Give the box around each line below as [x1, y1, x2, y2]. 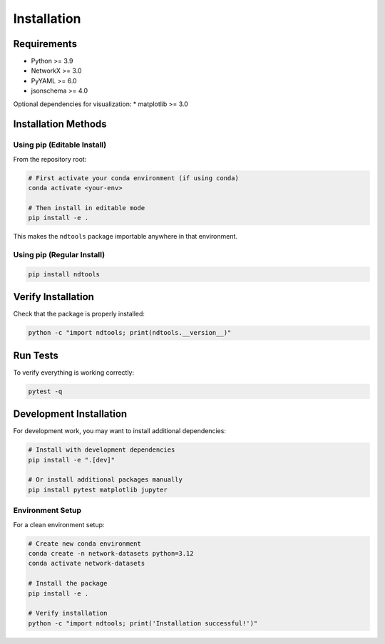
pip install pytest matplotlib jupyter [28, 485, 168, 494]
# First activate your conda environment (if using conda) [28, 174, 239, 182]
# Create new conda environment [28, 539, 142, 548]
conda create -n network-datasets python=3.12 [28, 549, 194, 557]
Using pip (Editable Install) [13, 140, 107, 150]
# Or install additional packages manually [28, 476, 183, 484]
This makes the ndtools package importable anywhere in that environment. [13, 232, 238, 241]
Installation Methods [13, 118, 107, 130]
